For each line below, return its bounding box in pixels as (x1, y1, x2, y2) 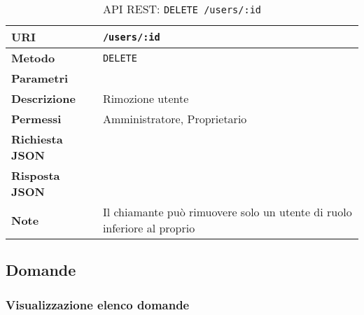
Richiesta (11, 131, 63, 147)
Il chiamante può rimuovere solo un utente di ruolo (102, 204, 352, 220)
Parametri (11, 70, 69, 86)
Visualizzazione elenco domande (6, 295, 190, 313)
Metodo (11, 50, 55, 66)
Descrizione (11, 90, 76, 106)
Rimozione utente (102, 90, 189, 106)
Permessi (11, 111, 62, 127)
